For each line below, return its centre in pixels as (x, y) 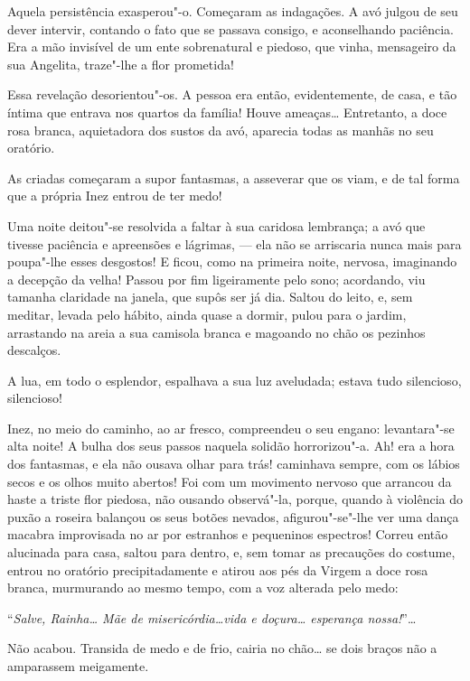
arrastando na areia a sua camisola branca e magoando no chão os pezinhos (216, 332)
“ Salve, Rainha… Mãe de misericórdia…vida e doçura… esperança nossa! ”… (212, 617)
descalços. (34, 350)
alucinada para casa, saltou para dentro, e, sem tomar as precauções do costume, (231, 552)
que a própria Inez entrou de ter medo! (115, 196)
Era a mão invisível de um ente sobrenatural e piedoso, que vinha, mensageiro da (232, 47)
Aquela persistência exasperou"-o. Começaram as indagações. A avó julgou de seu (233, 11)
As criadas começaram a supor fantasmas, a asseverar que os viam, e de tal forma (234, 177)
